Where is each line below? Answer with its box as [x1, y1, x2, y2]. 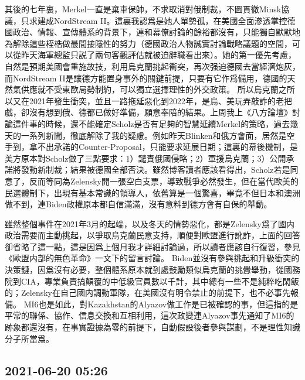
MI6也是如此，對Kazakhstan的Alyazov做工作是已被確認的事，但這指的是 [23, 297, 299, 310]
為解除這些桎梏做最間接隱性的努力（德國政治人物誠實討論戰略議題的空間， [5, 37, 292, 49]
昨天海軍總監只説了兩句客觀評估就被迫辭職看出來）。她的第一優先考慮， [21, 49, 296, 61]
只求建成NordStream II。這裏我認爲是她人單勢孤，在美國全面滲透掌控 [21, 14, 287, 26]
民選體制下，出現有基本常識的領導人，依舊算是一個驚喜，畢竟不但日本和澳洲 [5, 186, 300, 198]
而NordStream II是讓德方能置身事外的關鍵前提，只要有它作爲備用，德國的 [5, 71, 287, 84]
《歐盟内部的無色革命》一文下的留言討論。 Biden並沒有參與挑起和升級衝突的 [5, 252, 300, 264]
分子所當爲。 [5, 332, 54, 344]
